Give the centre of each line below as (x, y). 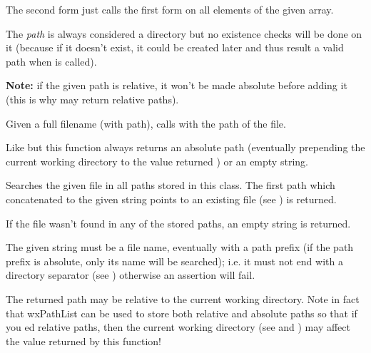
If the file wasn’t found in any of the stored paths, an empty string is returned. (178, 223)
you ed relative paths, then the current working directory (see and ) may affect (178, 327)
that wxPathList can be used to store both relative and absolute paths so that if (182, 313)
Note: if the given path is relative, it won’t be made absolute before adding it (177, 85)
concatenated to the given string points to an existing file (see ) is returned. (171, 199)
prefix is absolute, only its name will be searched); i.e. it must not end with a (174, 261)
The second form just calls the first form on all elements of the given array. (170, 9)
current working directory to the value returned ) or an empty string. (157, 161)
